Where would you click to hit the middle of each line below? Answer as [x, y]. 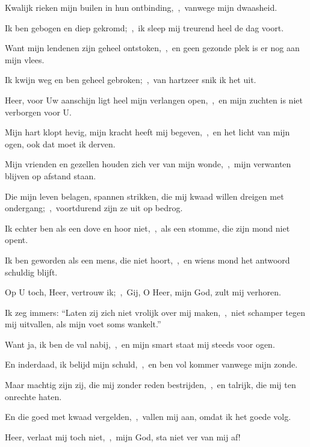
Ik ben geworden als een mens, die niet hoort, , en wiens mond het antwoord [147, 260]
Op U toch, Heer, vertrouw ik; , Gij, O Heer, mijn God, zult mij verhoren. [143, 292]
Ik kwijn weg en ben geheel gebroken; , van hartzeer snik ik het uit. [131, 80]
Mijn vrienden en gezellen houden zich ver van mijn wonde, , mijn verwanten [148, 164]
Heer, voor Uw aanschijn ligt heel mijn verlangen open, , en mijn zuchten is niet [154, 100]
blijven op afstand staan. [51, 175]
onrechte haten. [33, 396]
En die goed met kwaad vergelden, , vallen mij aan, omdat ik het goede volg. [148, 417]
